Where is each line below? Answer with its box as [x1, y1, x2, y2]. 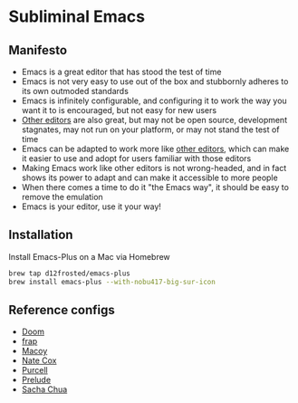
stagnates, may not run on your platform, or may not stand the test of [21, 124, 280, 135]
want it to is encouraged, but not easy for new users [21, 105, 217, 115]
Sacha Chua [21, 384, 68, 395]
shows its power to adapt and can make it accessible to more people [21, 172, 278, 183]
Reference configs [8, 302, 115, 318]
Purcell [21, 365, 48, 376]
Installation [8, 227, 73, 243]
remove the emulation [21, 192, 103, 202]
